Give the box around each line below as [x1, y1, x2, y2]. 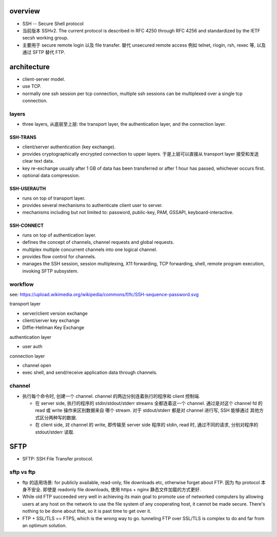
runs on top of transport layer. [22, 195, 86, 201]
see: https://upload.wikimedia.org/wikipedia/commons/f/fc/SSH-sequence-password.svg [9, 291, 199, 297]
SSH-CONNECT [9, 222, 44, 228]
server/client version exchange [22, 310, 88, 316]
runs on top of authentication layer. [22, 232, 96, 238]
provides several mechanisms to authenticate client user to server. [22, 202, 163, 208]
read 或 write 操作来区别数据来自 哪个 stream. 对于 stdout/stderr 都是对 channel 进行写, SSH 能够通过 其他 [35, 407, 259, 413]
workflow [9, 280, 34, 287]
